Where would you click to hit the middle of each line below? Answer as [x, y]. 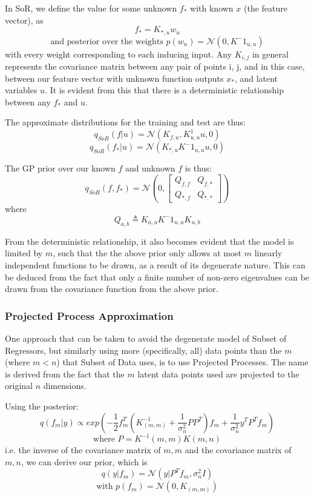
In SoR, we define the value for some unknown [91, 8]
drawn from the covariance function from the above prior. [112, 289]
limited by [24, 253]
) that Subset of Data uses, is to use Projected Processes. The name [182, 362]
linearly [268, 253]
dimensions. [65, 386]
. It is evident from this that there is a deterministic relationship [164, 90]
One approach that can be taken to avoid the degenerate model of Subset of [146, 338]
